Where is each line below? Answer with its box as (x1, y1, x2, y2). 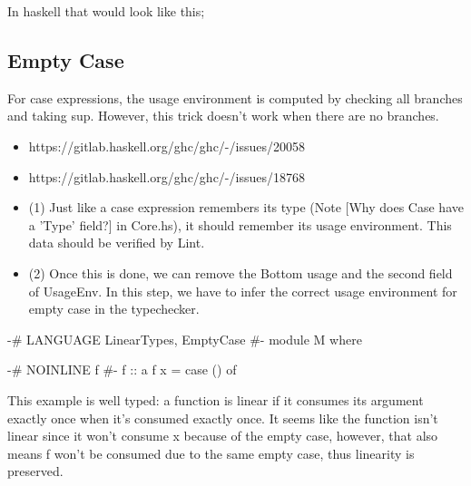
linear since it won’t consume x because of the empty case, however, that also (7, 426, 438, 445)
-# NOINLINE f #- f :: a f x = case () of (7, 360, 237, 379)
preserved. (7, 462, 64, 481)
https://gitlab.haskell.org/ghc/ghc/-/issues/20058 (28, 136, 305, 155)
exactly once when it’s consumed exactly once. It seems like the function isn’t (7, 408, 438, 427)
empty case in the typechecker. (28, 299, 200, 318)
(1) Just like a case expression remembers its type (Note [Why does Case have (28, 198, 464, 217)
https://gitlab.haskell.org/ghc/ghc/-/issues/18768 (28, 167, 305, 186)
